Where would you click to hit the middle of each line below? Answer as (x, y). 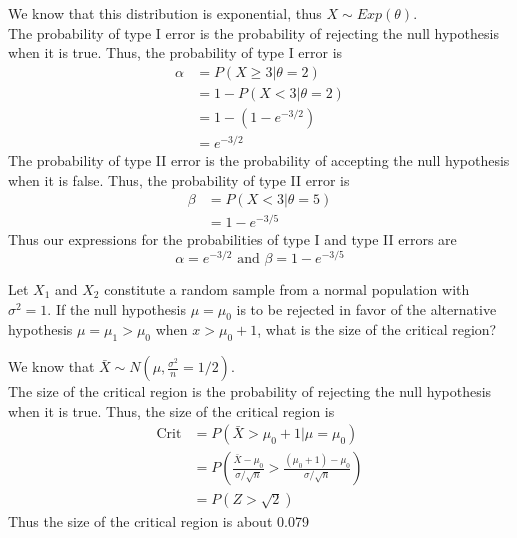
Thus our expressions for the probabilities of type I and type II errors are (232, 239)
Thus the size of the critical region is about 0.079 (158, 521)
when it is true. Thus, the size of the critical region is (171, 410)
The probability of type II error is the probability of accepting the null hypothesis (259, 159)
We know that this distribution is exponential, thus (165, 13)
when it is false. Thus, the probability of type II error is (179, 179)
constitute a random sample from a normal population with (287, 288)
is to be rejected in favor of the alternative (366, 308)
